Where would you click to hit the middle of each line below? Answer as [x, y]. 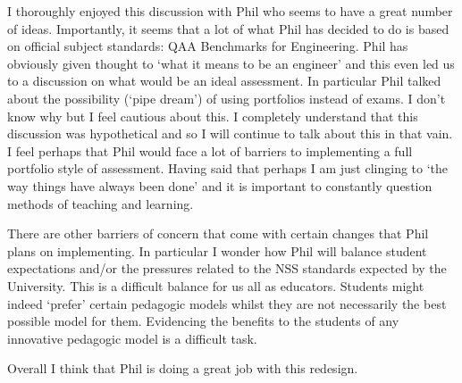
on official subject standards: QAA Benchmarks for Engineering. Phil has [208, 46]
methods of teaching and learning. [101, 203]
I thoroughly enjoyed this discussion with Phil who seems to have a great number [230, 11]
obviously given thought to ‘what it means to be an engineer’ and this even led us [231, 63]
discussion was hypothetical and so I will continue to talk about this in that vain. [230, 133]
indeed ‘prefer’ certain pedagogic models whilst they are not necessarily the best [227, 303]
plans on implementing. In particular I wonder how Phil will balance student [217, 250]
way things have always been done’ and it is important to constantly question [220, 185]
